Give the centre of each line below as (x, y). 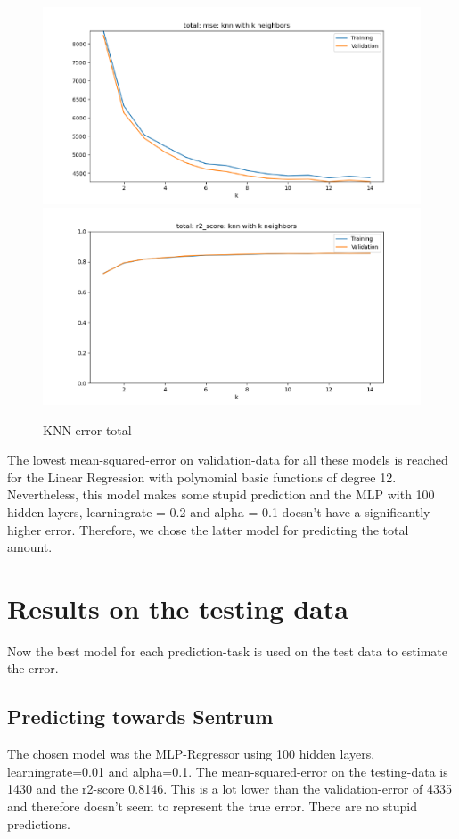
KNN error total (87, 429)
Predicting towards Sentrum (140, 716)
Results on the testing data (178, 608)
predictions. (39, 823)
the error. (33, 668)
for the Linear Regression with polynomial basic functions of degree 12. (202, 477)
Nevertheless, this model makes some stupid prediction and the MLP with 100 (221, 494)
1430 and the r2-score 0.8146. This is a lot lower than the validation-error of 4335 (229, 789)
